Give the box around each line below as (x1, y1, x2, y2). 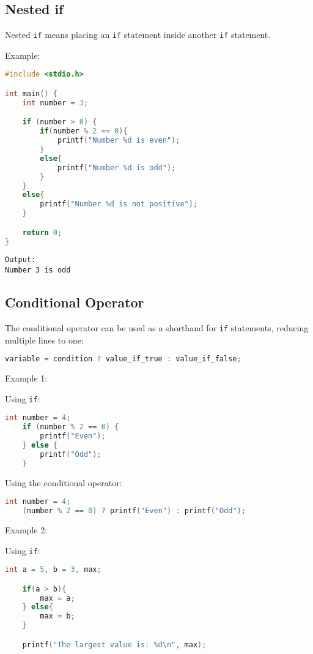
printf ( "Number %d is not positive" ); (40, 200, 198, 209)
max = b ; (40, 612, 75, 621)
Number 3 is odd (5, 266, 71, 275)
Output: (5, 255, 36, 265)
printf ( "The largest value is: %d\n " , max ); (22, 640, 207, 649)
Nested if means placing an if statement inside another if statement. (5, 28, 271, 41)
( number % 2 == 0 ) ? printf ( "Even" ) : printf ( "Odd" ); (22, 506, 246, 516)
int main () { (5, 89, 57, 98)
